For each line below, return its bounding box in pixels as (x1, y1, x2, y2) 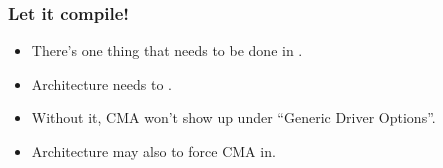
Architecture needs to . (31, 73, 172, 94)
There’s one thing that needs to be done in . (31, 40, 303, 61)
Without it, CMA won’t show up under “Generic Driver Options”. (31, 107, 436, 128)
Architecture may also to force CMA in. (31, 141, 276, 161)
